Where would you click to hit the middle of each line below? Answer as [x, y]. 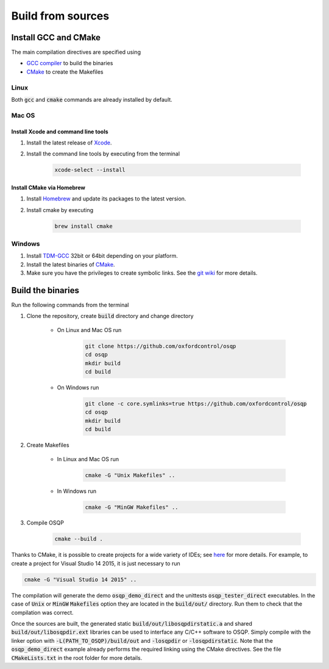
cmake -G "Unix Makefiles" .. [130, 475]
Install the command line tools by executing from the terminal [103, 154]
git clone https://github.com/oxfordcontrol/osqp [161, 346]
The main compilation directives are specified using [76, 52]
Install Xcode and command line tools [60, 132]
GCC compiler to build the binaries [70, 63]
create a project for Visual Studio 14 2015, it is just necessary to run [96, 563]
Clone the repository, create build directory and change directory [110, 316]
